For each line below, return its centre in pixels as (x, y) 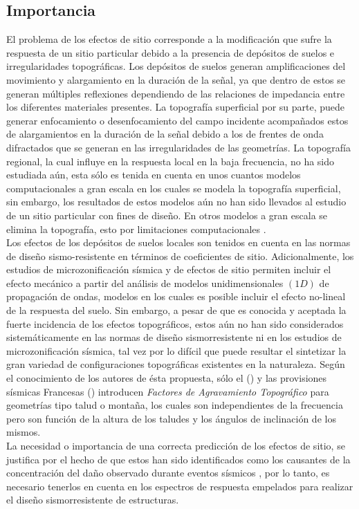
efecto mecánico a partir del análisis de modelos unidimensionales (145, 283)
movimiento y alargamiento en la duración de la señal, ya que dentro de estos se (176, 79)
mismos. (24, 432)
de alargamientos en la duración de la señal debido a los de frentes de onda (165, 134)
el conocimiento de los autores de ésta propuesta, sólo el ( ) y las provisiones (167, 378)
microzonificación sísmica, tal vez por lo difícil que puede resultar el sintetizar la (176, 350)
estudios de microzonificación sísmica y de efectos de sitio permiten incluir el (169, 269)
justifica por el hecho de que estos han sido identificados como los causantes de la (178, 459)
